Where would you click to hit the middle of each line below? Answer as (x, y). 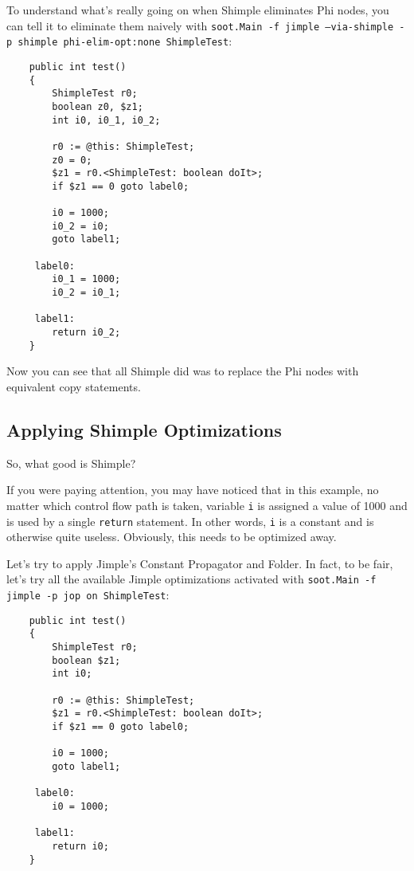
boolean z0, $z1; (98, 106)
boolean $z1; (86, 660)
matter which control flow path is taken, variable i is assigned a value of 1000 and (207, 505)
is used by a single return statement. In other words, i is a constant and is (190, 521)
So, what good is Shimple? (71, 463)
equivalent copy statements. (74, 386)
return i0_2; (86, 333)
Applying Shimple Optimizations (144, 429)
